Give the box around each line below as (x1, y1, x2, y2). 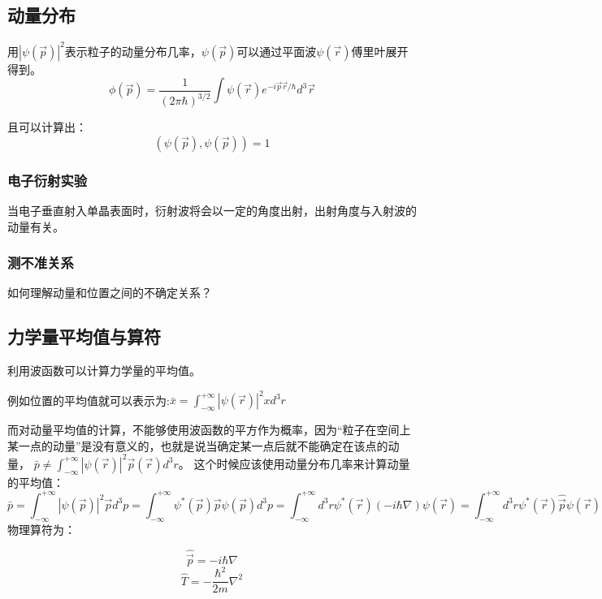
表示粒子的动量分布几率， (64, 42, 201, 59)
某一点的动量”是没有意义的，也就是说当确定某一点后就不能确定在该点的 (7, 437, 388, 454)
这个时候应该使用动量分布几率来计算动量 (193, 455, 410, 472)
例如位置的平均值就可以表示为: (7, 391, 170, 408)
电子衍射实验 (7, 170, 88, 190)
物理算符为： (7, 520, 76, 537)
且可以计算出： (7, 119, 87, 136)
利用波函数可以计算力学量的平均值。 (7, 362, 201, 379)
